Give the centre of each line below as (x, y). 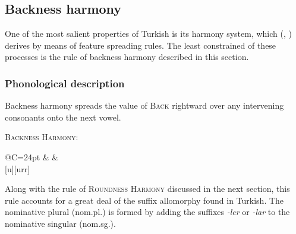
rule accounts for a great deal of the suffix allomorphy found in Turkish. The (144, 200)
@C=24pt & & (32, 156)
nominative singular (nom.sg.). (60, 223)
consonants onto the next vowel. (63, 117)
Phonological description (65, 83)
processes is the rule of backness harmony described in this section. (127, 57)
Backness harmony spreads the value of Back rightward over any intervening (144, 105)
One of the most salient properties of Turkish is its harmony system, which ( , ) (148, 34)
